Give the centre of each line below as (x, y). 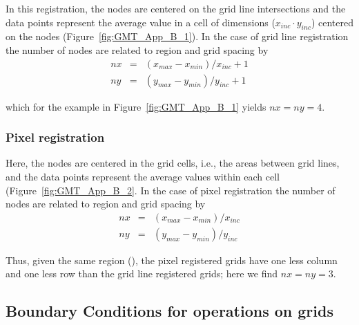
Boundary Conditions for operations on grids (169, 311)
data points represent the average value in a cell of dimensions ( (140, 22)
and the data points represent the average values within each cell (143, 177)
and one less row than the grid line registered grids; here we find (142, 273)
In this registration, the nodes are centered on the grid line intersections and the (176, 8)
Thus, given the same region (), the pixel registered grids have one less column (172, 260)
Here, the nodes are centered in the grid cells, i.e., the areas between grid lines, (173, 163)
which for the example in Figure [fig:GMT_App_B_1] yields (136, 106)
